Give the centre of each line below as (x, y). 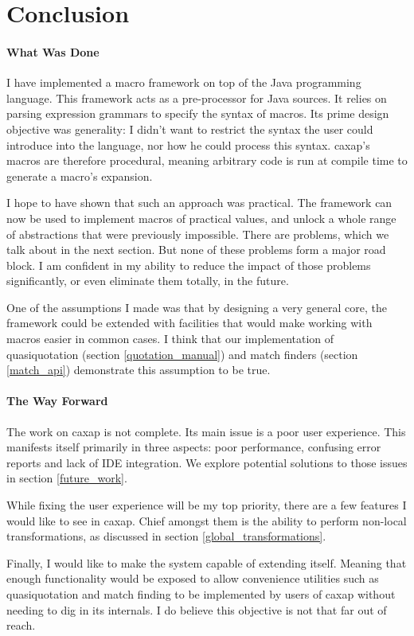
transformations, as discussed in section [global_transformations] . (166, 536)
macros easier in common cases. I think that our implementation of (170, 339)
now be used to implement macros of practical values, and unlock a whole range (201, 218)
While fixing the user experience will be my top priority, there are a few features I (207, 505)
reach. (21, 625)
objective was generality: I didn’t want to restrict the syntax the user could (190, 129)
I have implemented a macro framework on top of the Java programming (184, 82)
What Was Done (53, 51)
